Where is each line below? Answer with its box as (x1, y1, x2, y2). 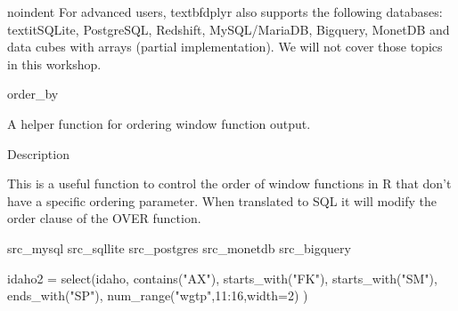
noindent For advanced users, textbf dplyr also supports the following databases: (7, 3, 443, 20)
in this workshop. (7, 54, 102, 73)
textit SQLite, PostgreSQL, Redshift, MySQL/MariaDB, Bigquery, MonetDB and (7, 20, 450, 38)
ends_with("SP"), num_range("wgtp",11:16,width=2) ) (7, 286, 308, 305)
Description (7, 144, 70, 163)
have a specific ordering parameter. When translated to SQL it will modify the (7, 191, 438, 210)
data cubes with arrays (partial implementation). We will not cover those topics (7, 37, 443, 56)
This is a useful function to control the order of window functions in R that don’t (7, 174, 452, 193)
